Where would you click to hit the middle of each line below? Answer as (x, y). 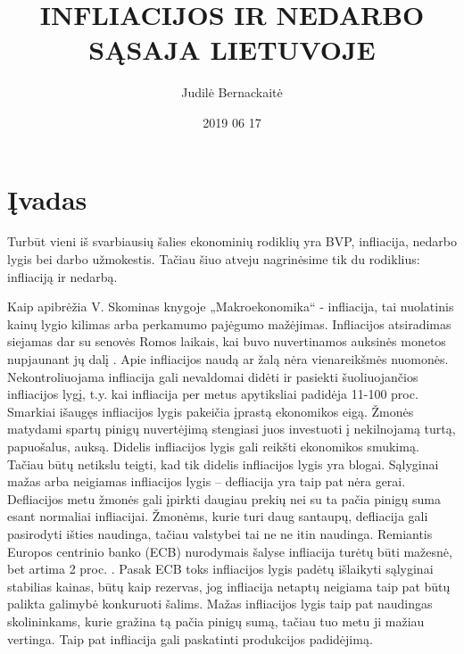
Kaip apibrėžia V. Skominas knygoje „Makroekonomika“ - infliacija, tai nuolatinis (231, 306)
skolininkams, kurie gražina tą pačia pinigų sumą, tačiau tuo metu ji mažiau (216, 621)
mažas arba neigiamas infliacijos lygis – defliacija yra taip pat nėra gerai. (207, 481)
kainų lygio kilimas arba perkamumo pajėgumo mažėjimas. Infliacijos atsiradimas (229, 323)
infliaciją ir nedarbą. (62, 276)
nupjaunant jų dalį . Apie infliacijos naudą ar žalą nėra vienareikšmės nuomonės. (228, 359)
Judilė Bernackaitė (232, 92)
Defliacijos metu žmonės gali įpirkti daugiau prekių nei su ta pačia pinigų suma (224, 498)
